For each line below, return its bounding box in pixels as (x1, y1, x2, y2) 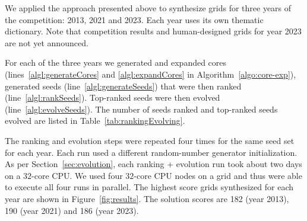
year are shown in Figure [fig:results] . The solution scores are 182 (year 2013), (5, 192, 289, 204)
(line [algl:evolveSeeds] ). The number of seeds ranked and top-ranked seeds (5, 103, 278, 115)
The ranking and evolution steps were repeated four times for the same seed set (5, 134, 295, 146)
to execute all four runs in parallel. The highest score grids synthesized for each (5, 181, 294, 193)
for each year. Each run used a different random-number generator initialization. (5, 146, 297, 158)
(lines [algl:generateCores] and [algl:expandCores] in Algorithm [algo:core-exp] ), (5, 68, 296, 80)
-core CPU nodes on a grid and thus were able (134, 169, 302, 181)
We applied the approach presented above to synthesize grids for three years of (5, 2, 292, 14)
